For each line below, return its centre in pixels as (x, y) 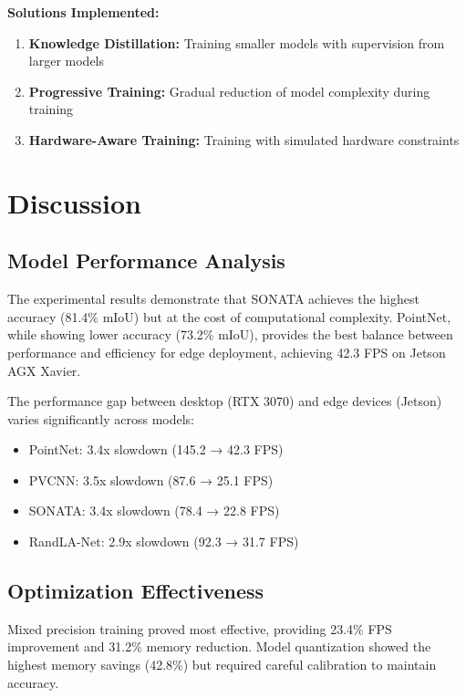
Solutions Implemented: (83, 12)
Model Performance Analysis (146, 260)
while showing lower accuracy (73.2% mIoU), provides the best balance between (230, 334)
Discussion (74, 202)
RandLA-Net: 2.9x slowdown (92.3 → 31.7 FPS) (164, 542)
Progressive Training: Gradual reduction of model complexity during (229, 91)
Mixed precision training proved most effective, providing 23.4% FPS (200, 628)
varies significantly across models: (101, 418)
